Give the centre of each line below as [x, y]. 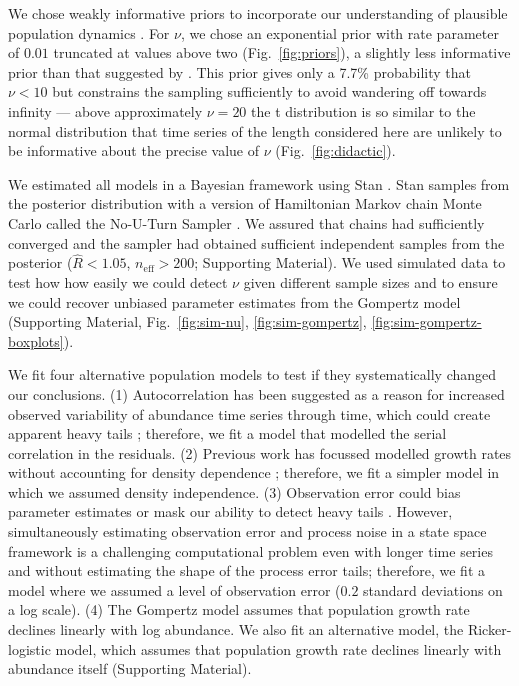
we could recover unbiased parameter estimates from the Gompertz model [234, 301]
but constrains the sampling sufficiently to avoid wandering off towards [269, 91]
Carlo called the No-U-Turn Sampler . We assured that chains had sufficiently [246, 222]
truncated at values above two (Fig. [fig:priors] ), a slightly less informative [282, 52]
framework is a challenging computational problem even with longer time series [250, 550]
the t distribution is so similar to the [363, 110]
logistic [29, 648]
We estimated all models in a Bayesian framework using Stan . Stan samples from [259, 183]
